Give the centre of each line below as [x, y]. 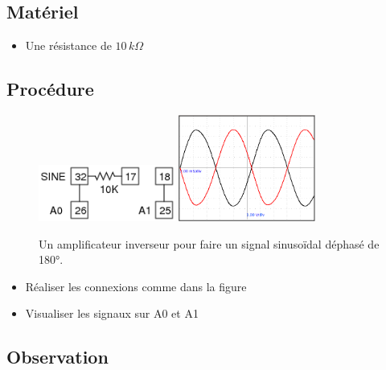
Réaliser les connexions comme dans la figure [136, 286]
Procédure [50, 89]
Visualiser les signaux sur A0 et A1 [112, 313]
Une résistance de [68, 45]
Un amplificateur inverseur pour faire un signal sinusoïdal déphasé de [209, 243]
